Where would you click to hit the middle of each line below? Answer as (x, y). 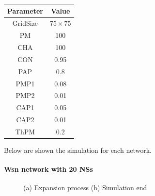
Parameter (25, 10)
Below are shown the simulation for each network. (78, 150)
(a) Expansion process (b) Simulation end (85, 188)
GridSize (25, 23)
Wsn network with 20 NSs (48, 169)
